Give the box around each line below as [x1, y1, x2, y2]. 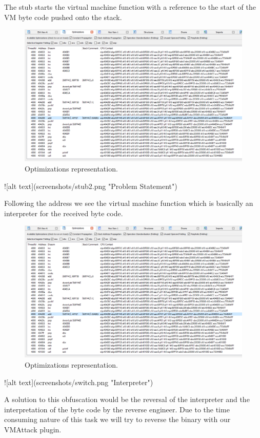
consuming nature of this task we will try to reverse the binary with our [4, 414, 231, 425]
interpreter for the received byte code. [4, 207, 123, 218]
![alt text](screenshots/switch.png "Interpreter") [4, 376, 153, 387]
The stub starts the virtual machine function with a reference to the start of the [4, 2, 256, 12]
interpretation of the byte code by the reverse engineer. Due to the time [4, 404, 230, 414]
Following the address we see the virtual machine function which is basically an [4, 198, 253, 208]
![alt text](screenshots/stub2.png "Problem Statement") [4, 180, 177, 191]
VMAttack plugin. [4, 424, 62, 434]
